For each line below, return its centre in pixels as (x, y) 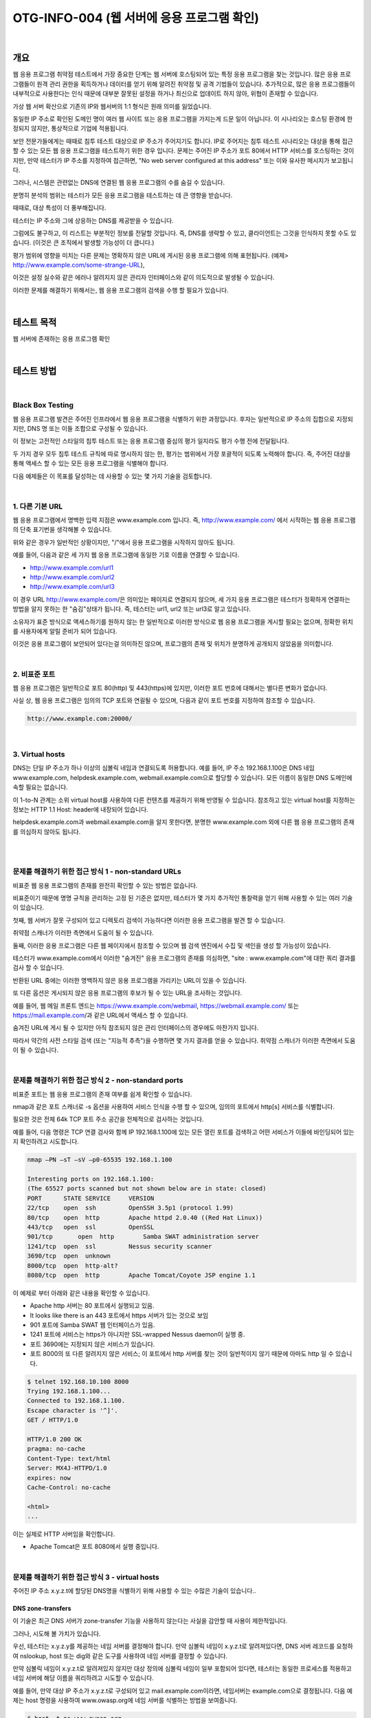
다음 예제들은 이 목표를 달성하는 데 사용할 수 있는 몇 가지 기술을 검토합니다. (112, 476)
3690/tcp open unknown (69, 1256)
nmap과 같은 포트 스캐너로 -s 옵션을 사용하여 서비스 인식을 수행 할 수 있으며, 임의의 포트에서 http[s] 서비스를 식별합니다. (174, 1107)
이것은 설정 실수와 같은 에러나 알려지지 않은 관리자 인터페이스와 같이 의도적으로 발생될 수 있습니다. (144, 278)
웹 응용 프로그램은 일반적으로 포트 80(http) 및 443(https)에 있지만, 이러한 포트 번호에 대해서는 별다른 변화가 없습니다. (170, 688)
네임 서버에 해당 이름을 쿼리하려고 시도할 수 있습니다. (83, 1678)
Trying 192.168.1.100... (69, 1391)
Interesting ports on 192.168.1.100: (91, 1179)
